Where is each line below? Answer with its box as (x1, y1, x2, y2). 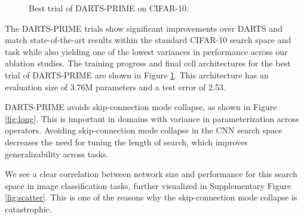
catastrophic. (5, 202, 52, 215)
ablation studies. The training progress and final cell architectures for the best (5, 57, 291, 69)
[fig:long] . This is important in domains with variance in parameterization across (5, 112, 299, 124)
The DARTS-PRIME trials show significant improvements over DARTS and (5, 22, 282, 34)
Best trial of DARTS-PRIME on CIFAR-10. (29, 2, 189, 14)
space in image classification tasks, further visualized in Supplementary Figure (5, 179, 291, 191)
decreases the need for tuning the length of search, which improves (5, 135, 248, 148)
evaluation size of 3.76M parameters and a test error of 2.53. (5, 80, 226, 93)
